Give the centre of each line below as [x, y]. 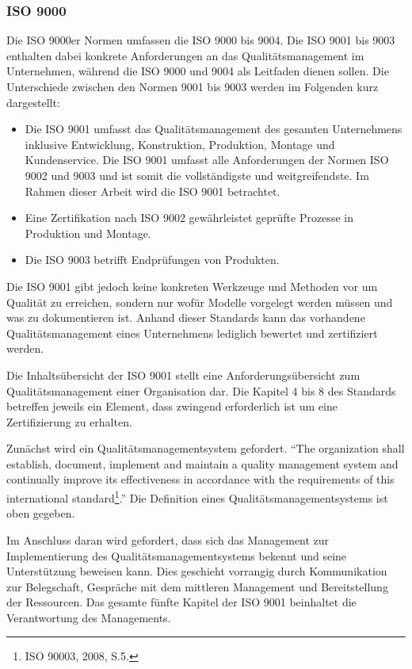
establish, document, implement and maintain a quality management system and [202, 463]
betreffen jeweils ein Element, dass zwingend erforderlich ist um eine [172, 406]
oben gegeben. [41, 513]
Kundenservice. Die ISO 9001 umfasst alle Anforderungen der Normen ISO [207, 160]
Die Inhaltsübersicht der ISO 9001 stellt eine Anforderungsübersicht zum [183, 375]
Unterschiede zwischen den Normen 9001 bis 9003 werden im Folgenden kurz [193, 86]
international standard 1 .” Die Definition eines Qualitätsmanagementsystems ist [197, 497]
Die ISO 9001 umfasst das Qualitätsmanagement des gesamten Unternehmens [214, 129]
